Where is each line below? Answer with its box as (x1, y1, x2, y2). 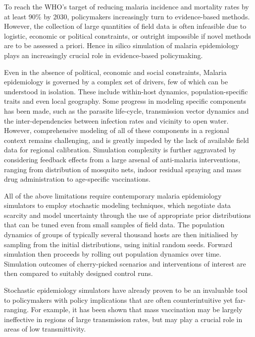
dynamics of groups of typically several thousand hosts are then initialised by (4, 229, 238, 240)
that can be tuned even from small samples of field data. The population (4, 219, 225, 230)
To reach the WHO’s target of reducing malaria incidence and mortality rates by (4, 1, 249, 11)
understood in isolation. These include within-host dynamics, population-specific (4, 86, 248, 96)
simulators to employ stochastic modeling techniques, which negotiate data (4, 200, 231, 210)
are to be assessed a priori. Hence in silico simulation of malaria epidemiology (4, 40, 239, 51)
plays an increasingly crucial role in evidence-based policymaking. (4, 50, 203, 60)
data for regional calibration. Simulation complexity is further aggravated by (4, 144, 236, 155)
